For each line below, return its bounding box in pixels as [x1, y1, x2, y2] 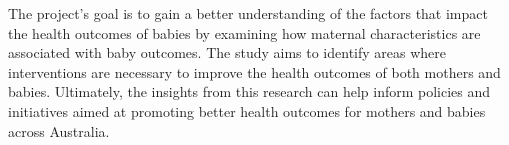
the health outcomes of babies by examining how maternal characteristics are [8, 22, 481, 43]
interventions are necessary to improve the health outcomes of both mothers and [8, 61, 501, 82]
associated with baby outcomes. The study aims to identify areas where [8, 42, 447, 63]
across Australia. [8, 120, 110, 141]
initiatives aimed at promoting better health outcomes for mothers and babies [8, 100, 486, 121]
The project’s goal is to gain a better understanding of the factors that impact [8, 3, 488, 23]
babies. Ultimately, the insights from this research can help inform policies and [8, 81, 491, 102]
